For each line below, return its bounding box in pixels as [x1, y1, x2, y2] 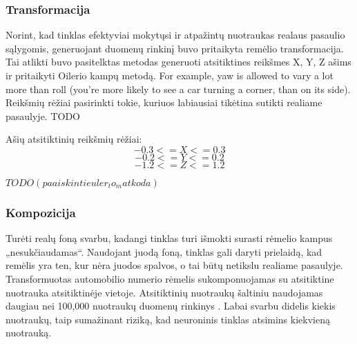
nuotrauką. [6, 325, 52, 340]
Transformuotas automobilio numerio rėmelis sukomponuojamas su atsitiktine [6, 271, 334, 285]
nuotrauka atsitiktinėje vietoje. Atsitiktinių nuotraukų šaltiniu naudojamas [6, 285, 323, 299]
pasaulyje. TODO [6, 108, 81, 123]
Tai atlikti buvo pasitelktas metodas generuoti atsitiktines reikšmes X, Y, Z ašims [6, 54, 351, 69]
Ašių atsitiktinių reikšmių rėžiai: [6, 132, 142, 146]
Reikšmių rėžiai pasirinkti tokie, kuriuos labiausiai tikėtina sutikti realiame [6, 95, 322, 110]
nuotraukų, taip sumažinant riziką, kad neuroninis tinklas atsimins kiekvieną [6, 312, 330, 326]
